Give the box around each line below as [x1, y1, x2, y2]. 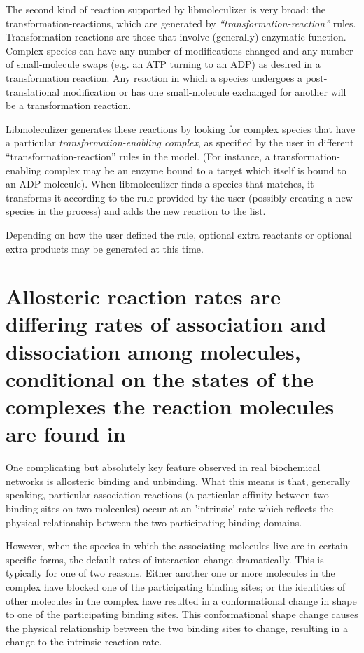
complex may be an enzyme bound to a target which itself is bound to [45, 162, 346, 177]
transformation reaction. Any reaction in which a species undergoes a [6, 70, 303, 85]
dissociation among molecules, [6, 337, 301, 365]
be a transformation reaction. [6, 98, 132, 113]
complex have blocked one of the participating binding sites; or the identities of [6, 579, 346, 594]
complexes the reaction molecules [6, 392, 335, 421]
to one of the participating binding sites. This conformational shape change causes [6, 607, 358, 622]
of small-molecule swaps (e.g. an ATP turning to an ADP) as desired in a [6, 57, 321, 71]
